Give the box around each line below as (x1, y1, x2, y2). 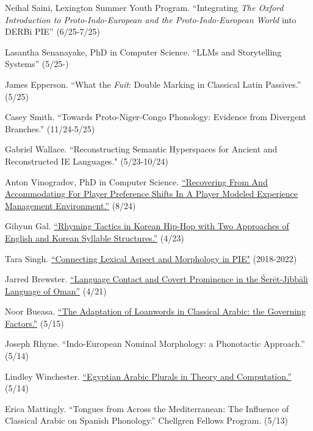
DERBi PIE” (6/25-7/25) (5, 25, 100, 38)
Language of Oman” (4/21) (5, 284, 107, 297)
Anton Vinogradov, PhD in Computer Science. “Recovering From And (5, 175, 268, 188)
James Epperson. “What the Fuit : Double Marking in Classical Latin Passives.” (5, 77, 301, 90)
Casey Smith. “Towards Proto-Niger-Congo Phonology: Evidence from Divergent (5, 110, 306, 123)
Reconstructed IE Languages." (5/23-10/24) (5, 154, 168, 167)
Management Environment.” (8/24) (5, 199, 136, 212)
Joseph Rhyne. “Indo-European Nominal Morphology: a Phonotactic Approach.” (5, 337, 305, 350)
